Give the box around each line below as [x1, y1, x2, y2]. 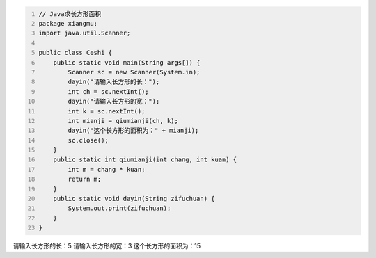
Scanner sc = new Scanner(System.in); [68, 68, 201, 76]
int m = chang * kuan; [68, 166, 146, 173]
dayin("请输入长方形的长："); [68, 78, 160, 86]
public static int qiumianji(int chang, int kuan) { [53, 156, 237, 163]
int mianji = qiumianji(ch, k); [68, 117, 179, 124]
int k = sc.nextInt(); [68, 107, 146, 115]
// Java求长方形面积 [38, 10, 101, 17]
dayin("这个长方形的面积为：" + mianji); [68, 127, 199, 135]
